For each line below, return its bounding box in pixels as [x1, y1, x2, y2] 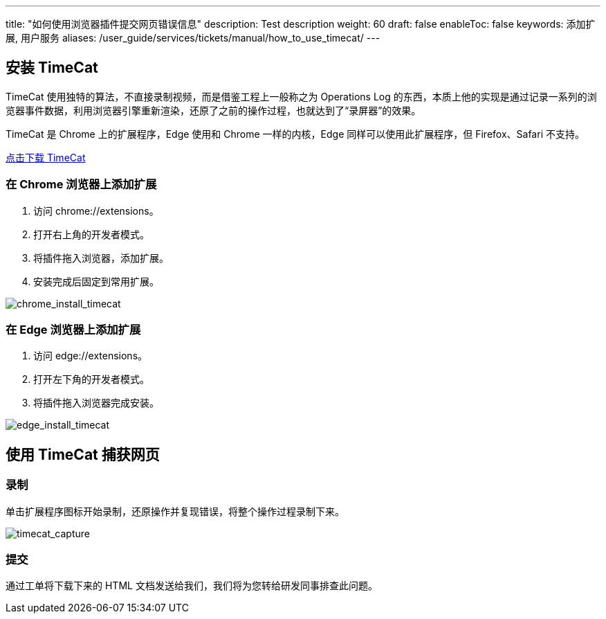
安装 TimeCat [6, 59, 98, 77]
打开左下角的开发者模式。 [33, 373, 149, 386]
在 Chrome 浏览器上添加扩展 [6, 177, 157, 192]
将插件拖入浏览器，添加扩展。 [33, 251, 169, 264]
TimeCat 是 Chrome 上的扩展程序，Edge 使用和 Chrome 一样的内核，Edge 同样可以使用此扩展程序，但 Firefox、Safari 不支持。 [6, 127, 585, 140]
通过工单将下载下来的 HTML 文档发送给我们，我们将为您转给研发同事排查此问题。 [6, 580, 378, 592]
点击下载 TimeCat [6, 151, 86, 163]
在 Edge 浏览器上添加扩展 [6, 322, 141, 337]
